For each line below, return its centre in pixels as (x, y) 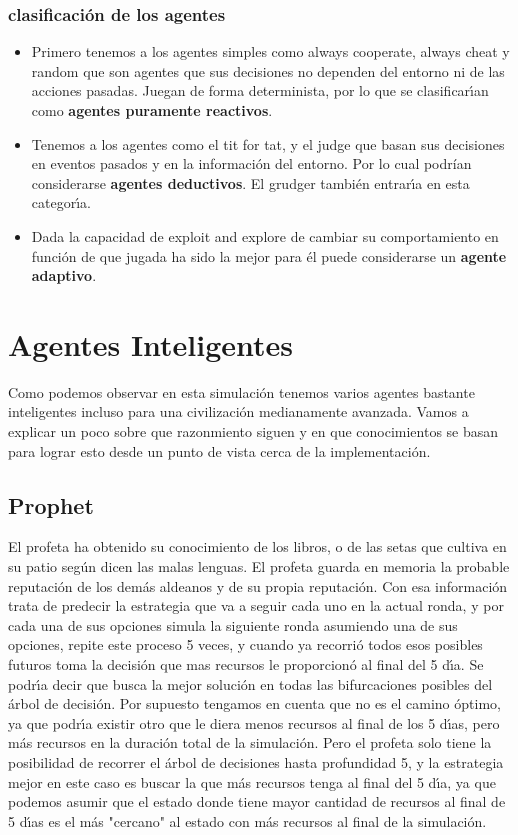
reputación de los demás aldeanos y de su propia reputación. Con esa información (258, 585)
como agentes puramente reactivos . (152, 110)
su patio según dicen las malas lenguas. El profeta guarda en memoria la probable (259, 566)
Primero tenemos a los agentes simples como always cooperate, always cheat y (270, 51)
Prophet (51, 504)
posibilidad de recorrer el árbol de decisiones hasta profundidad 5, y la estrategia (256, 761)
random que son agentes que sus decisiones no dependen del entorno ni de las (268, 70)
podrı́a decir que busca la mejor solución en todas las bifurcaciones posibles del (250, 683)
